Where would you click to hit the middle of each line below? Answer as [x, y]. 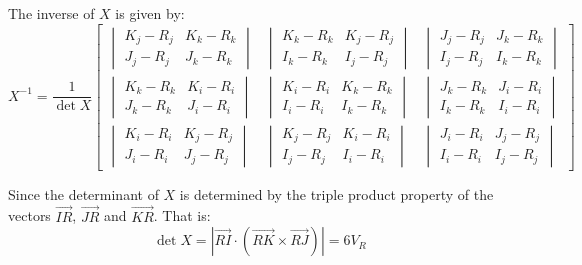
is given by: [150, 13]
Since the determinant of [83, 193]
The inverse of [51, 13]
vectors [29, 215]
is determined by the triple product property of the [336, 193]
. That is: [182, 215]
